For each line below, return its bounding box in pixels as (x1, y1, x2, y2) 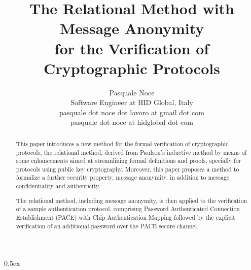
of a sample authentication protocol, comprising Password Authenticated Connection (16, 205, 240, 213)
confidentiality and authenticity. (16, 182, 100, 190)
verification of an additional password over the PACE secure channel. (16, 221, 199, 230)
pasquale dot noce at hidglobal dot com (70, 117, 193, 127)
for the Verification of (54, 38, 209, 58)
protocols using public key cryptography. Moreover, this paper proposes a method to (16, 164, 239, 173)
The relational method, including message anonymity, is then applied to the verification (16, 196, 247, 205)
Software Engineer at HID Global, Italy (70, 97, 193, 108)
